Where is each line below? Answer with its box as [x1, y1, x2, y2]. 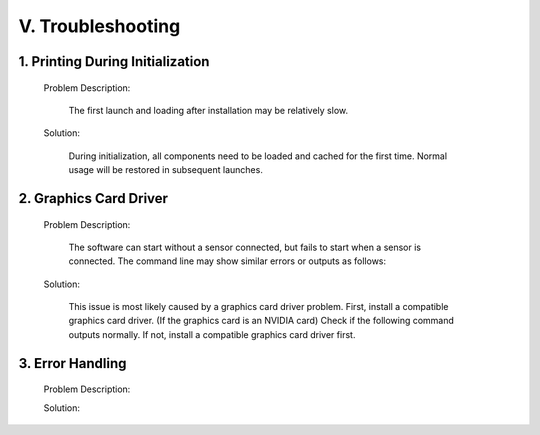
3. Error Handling [18, 355, 127, 372]
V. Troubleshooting [18, 15, 181, 37]
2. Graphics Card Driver [18, 190, 169, 207]
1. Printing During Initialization [18, 53, 210, 70]
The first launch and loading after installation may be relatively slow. [68, 104, 349, 116]
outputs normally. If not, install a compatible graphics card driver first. [68, 328, 356, 340]
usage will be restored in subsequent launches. [68, 164, 264, 176]
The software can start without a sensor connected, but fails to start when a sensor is [68, 241, 422, 253]
